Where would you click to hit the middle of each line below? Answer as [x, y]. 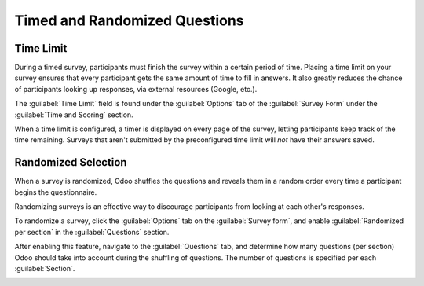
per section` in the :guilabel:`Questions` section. [92, 232]
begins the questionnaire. [56, 192]
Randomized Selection [71, 162]
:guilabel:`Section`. [45, 269]
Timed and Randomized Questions [129, 20]
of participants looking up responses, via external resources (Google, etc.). [136, 89]
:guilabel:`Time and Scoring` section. [74, 115]
